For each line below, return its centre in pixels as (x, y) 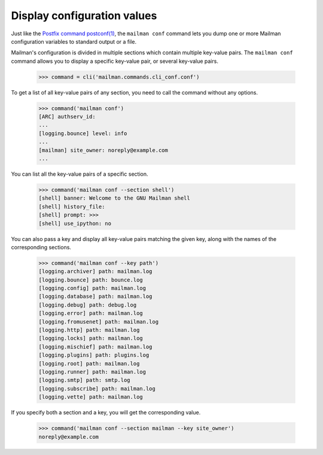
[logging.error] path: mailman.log (91, 313)
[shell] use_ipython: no (75, 223)
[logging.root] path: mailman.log (89, 364)
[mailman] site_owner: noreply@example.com (103, 150)
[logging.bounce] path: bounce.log (91, 280)
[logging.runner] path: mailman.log (92, 372)
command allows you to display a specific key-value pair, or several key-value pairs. (115, 61)
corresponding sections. (41, 247)
